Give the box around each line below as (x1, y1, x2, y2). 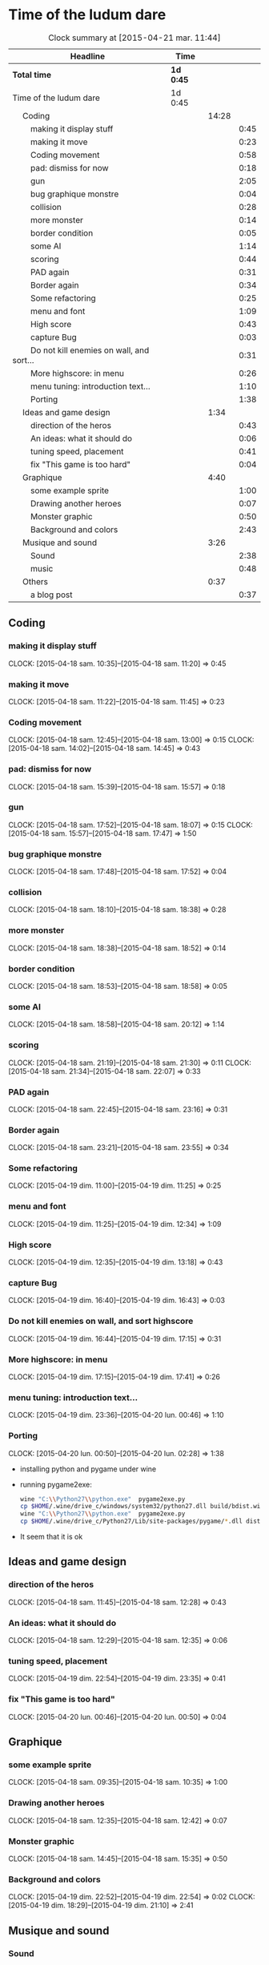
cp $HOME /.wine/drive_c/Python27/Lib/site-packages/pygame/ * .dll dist (19, 1517, 261, 1526)
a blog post (30, 589, 74, 600)
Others (22, 575, 49, 587)
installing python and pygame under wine (19, 1464, 157, 1474)
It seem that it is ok (19, 1532, 83, 1542)
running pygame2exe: (19, 1479, 92, 1489)
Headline (70, 50, 106, 62)
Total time (12, 69, 52, 80)
